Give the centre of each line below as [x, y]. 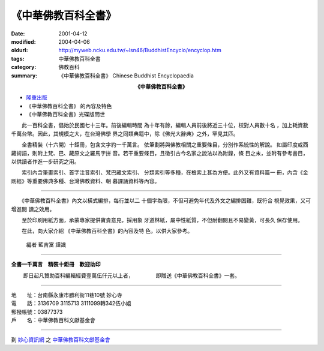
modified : [23, 41]
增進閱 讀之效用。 [33, 209]
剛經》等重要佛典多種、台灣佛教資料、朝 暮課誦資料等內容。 [85, 181]
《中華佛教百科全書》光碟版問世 [65, 115]
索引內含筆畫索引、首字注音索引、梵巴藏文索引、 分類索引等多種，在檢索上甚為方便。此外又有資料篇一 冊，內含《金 [165, 172]
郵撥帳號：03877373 [37, 311]
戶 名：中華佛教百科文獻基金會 [53, 320]
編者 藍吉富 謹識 [46, 244]
